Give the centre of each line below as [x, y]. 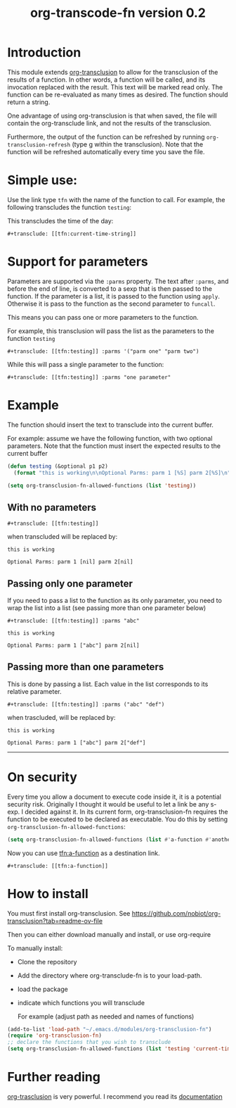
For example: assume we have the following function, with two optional [110, 438]
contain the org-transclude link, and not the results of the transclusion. [110, 123]
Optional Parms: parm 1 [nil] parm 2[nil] [70, 562]
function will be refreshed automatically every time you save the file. [106, 151]
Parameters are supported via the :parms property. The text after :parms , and [118, 281]
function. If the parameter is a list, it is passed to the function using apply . [113, 296]
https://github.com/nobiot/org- [176, 913]
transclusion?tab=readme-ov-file [55, 921]
